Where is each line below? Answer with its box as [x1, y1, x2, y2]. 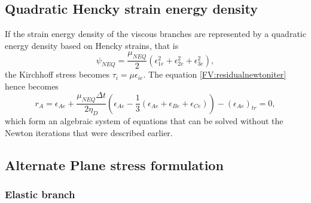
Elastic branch [5, 186, 75, 201]
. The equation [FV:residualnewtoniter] [143, 68, 286, 81]
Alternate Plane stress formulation [5, 155, 224, 174]
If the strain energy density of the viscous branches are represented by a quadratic [5, 27, 306, 40]
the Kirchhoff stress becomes [5, 68, 109, 81]
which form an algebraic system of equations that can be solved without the [5, 115, 283, 127]
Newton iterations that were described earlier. [5, 126, 173, 139]
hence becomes [5, 79, 59, 92]
